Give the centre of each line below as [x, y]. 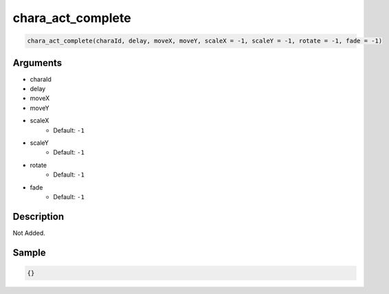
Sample [29, 252]
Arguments [37, 63]
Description [38, 216]
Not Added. [29, 233]
